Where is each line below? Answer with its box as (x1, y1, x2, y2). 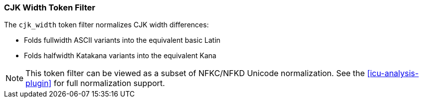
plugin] (25, 78, 52, 89)
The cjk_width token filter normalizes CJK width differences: (4, 20, 209, 29)
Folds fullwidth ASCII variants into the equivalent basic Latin (24, 36, 220, 45)
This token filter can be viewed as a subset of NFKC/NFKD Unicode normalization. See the (25, 68, 365, 79)
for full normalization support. (53, 78, 165, 89)
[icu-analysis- (367, 68, 419, 79)
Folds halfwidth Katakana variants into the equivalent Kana (24, 51, 216, 60)
